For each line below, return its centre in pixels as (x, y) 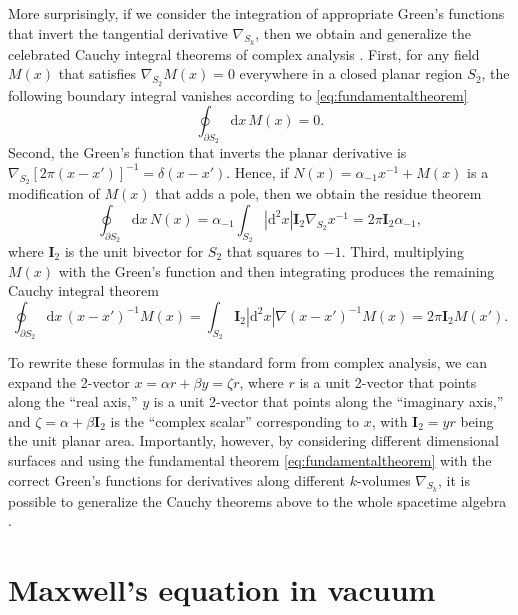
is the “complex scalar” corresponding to (234, 420)
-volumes (383, 479)
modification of (54, 193)
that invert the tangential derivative (118, 32)
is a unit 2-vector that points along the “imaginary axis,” (328, 401)
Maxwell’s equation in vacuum (222, 589)
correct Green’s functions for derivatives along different (176, 479)
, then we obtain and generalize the (363, 32)
